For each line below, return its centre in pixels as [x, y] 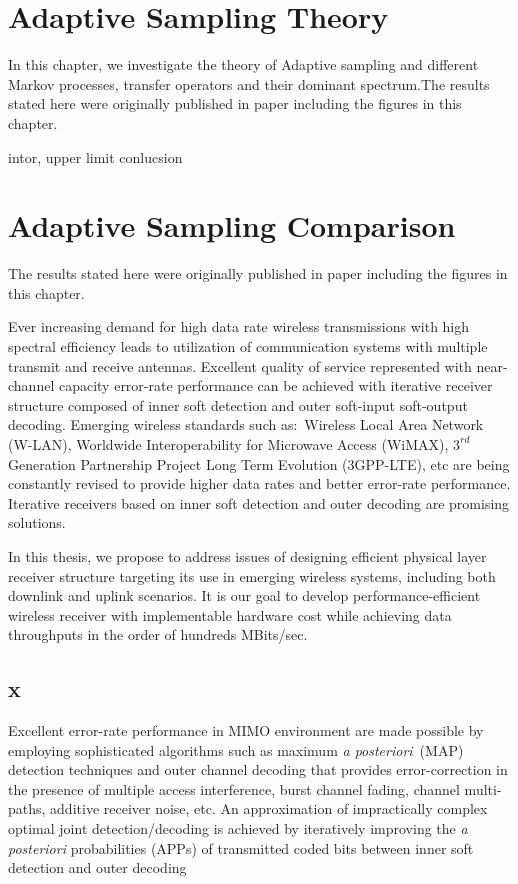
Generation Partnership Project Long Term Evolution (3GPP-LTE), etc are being [259, 463]
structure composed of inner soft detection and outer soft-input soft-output [238, 404]
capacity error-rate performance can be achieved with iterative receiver [275, 385]
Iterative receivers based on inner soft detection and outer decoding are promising [259, 502]
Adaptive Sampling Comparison [232, 225]
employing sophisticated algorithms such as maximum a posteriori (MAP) [236, 749]
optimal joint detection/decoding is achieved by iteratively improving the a [238, 828]
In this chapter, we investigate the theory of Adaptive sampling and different [243, 64]
